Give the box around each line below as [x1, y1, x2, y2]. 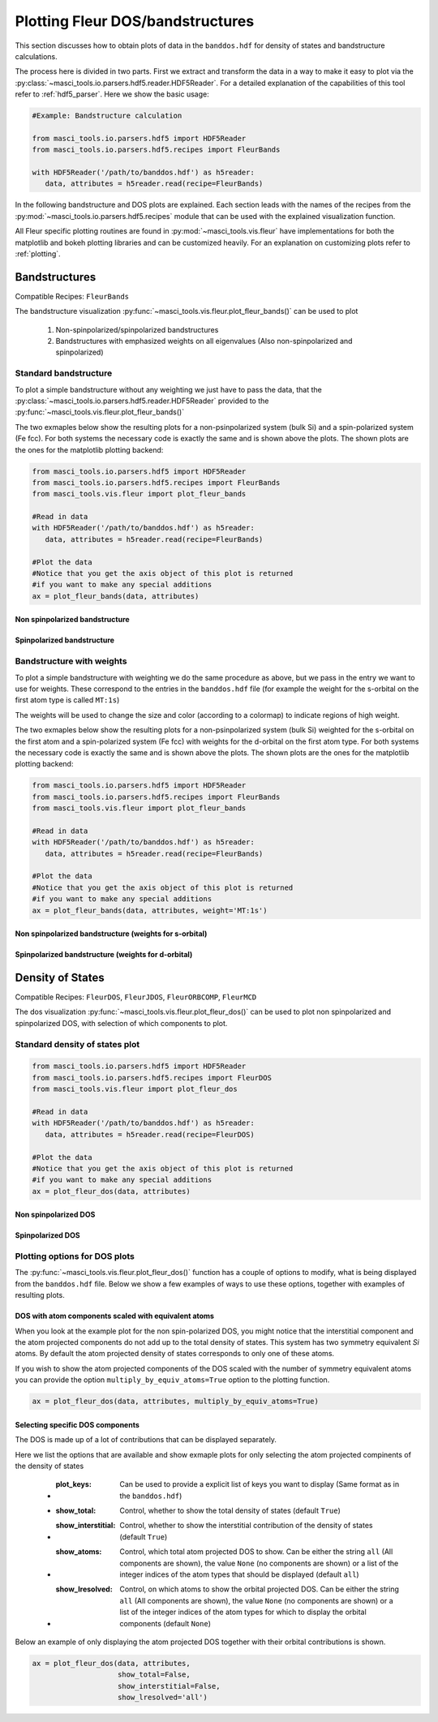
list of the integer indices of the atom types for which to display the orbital [119, 1607, 367, 1617]
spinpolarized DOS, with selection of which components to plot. [15, 1018, 228, 1028]
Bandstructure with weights [15, 655, 127, 667]
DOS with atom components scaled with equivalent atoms [15, 1311, 215, 1321]
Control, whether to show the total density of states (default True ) [119, 1505, 341, 1516]
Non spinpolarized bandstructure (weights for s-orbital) [15, 929, 208, 938]
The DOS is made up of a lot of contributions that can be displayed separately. [15, 1435, 277, 1445]
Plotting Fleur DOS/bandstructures [15, 12, 255, 30]
